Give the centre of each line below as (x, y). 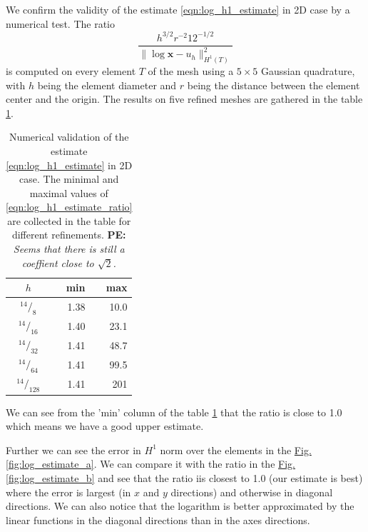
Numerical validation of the (69, 137)
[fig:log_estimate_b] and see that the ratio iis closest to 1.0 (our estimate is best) (184, 477)
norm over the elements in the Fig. (236, 450)
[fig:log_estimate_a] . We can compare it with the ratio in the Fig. (150, 464)
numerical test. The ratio (60, 23)
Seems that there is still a (69, 249)
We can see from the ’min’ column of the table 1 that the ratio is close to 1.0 (174, 412)
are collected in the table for (69, 220)
